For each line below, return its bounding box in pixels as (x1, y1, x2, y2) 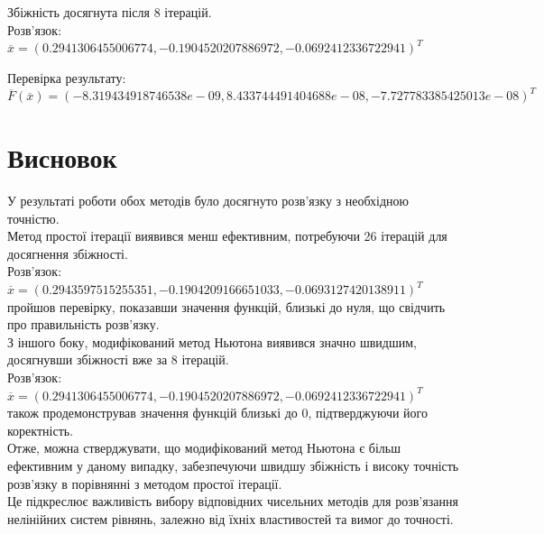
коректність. (7, 420, 74, 439)
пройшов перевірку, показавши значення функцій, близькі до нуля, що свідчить (7, 297, 446, 316)
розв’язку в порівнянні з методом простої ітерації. (7, 474, 282, 493)
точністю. (7, 208, 60, 227)
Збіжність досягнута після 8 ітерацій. (7, 3, 212, 21)
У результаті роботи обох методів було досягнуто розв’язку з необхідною (7, 191, 410, 210)
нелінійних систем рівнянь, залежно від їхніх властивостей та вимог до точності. (7, 509, 454, 528)
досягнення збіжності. (7, 244, 128, 262)
